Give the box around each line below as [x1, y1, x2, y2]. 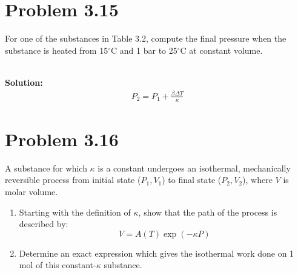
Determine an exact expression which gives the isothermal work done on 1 [19, 246, 294, 259]
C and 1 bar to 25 [111, 43, 177, 56]
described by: [19, 217, 68, 230]
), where [242, 173, 273, 186]
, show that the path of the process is [138, 205, 277, 218]
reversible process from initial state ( [5, 173, 141, 186]
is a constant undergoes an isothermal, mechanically [98, 161, 291, 174]
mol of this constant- [19, 259, 96, 271]
